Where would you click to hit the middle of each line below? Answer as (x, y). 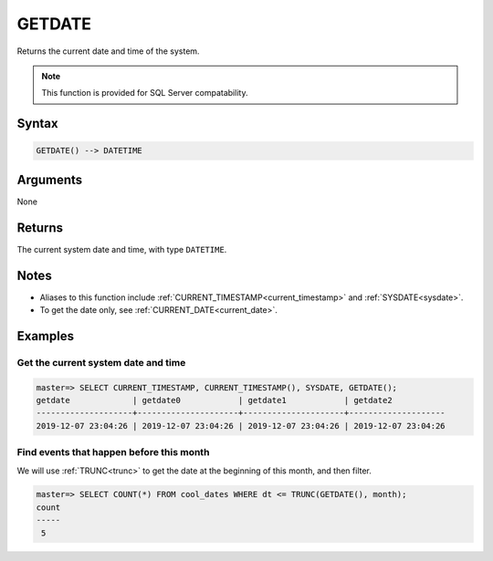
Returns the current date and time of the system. (108, 51)
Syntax (37, 124)
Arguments (50, 179)
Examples (46, 336)
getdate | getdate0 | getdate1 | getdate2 (214, 400)
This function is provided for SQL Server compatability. (145, 93)
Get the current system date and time (101, 362)
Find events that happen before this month (113, 452)
